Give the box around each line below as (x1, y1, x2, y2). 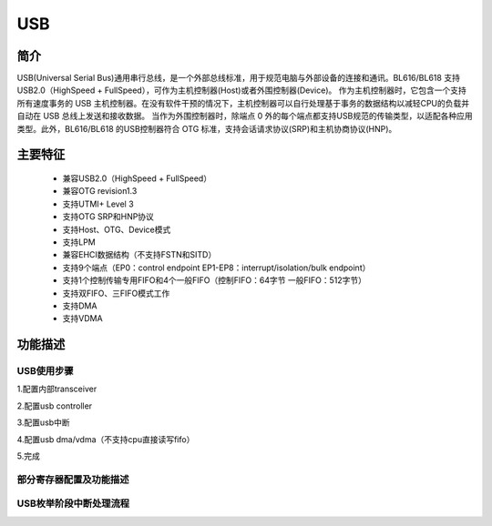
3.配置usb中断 (16, 417, 70, 428)
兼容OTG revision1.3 (62, 186, 138, 197)
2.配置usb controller (16, 400, 93, 411)
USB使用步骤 (16, 365, 74, 378)
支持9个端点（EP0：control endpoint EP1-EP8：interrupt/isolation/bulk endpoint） (62, 262, 371, 273)
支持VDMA (62, 313, 104, 324)
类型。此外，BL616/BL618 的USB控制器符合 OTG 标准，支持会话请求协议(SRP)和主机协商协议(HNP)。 (16, 123, 397, 134)
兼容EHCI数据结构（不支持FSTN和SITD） (62, 249, 217, 260)
